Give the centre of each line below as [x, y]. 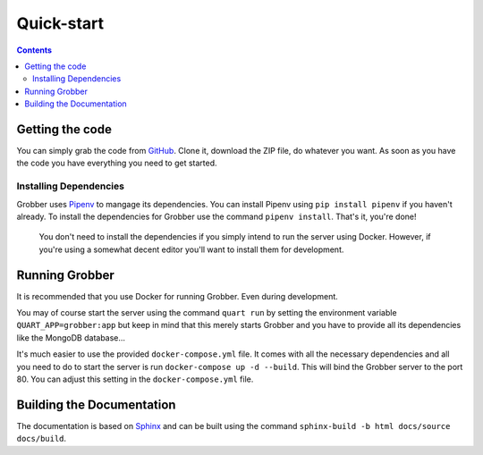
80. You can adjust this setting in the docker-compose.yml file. [135, 379]
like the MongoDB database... [71, 337]
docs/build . [42, 439]
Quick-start [60, 23]
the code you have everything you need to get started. [117, 163]
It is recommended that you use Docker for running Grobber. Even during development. [178, 296]
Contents [34, 50]
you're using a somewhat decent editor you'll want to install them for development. [191, 249]
